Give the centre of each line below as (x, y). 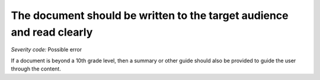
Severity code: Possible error (47, 50)
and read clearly (52, 32)
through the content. (36, 69)
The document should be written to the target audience (150, 15)
